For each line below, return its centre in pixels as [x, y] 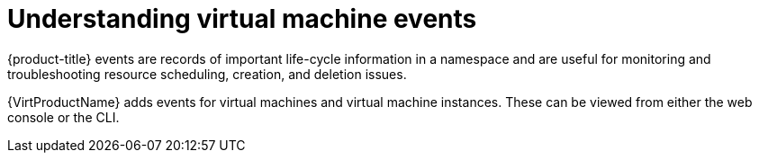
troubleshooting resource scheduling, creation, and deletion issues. [207, 74]
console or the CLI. [63, 117]
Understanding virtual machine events [242, 19]
